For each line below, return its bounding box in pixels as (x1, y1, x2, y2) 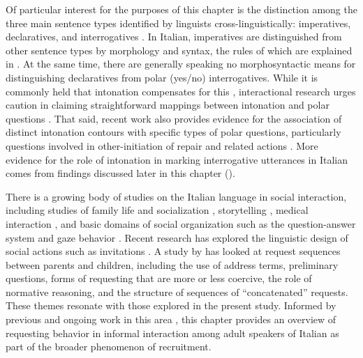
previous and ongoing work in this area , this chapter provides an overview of (6, 312, 336, 327)
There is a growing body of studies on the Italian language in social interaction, (6, 189, 347, 203)
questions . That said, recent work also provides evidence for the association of (6, 111, 342, 125)
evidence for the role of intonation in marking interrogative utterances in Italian (6, 152, 348, 166)
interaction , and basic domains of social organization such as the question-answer (6, 216, 356, 231)
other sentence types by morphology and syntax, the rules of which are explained (6, 42, 353, 57)
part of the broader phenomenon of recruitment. (6, 339, 212, 354)
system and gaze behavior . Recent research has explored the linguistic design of (6, 230, 348, 244)
